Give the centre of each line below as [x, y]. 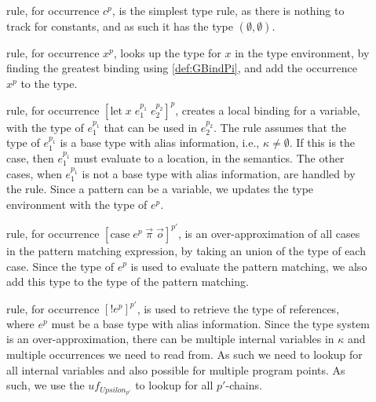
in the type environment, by [302, 52]
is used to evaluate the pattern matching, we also [249, 266]
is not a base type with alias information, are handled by [219, 173]
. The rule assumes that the [280, 127]
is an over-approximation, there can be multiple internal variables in [170, 339]
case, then [30, 158]
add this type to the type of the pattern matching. [128, 281]
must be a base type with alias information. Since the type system [211, 323]
